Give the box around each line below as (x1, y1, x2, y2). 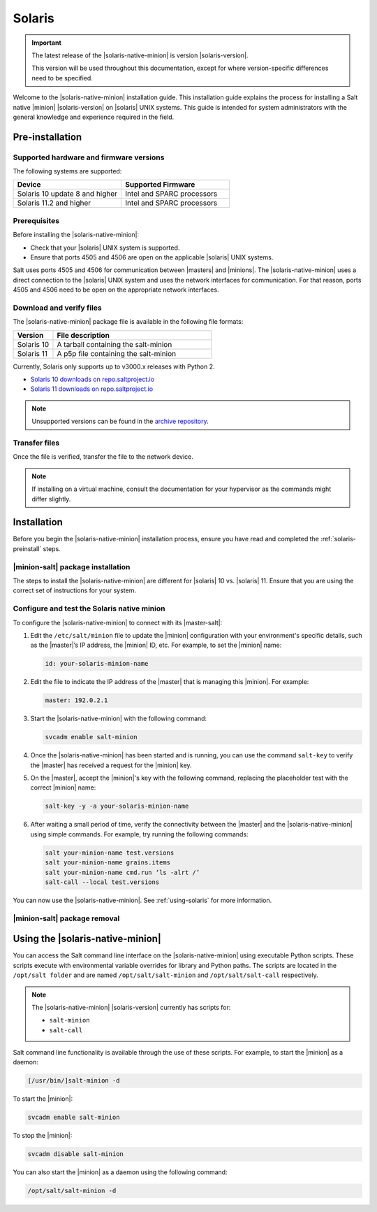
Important (31, 38, 62, 47)
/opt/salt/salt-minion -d (27, 1187, 117, 1195)
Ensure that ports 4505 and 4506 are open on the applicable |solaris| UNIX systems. (30, 252, 274, 262)
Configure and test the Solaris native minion (13, 604, 165, 613)
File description (57, 330, 110, 340)
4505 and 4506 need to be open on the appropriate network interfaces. (13, 285, 219, 294)
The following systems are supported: (13, 167, 122, 176)
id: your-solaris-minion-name (45, 660, 149, 668)
